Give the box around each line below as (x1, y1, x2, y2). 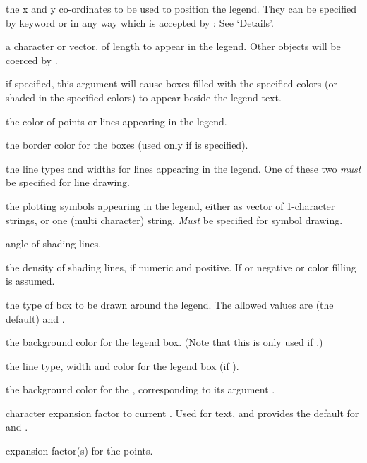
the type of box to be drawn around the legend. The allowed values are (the (6, 297, 334, 311)
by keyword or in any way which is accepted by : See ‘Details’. (6, 15, 274, 30)
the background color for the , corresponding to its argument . (6, 382, 275, 397)
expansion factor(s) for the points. (6, 443, 153, 458)
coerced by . (6, 52, 58, 67)
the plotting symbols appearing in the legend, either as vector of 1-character (6, 198, 335, 213)
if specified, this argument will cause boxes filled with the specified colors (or (6, 76, 337, 91)
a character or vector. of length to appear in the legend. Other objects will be (6, 39, 341, 54)
